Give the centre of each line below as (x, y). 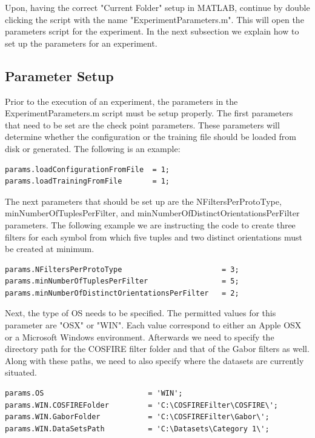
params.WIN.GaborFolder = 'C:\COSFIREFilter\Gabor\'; (137, 417)
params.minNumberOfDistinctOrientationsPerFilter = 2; (122, 293)
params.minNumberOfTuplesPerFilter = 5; (122, 281)
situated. (21, 372)
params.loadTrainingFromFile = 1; (88, 181)
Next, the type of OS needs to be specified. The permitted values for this (141, 313)
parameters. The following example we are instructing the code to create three (150, 224)
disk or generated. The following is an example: (93, 148)
